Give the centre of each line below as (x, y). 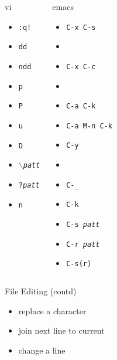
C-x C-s (81, 27)
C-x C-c (81, 67)
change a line (42, 350)
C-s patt (83, 224)
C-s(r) (79, 264)
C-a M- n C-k (89, 126)
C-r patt (83, 244)
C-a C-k (81, 106)
